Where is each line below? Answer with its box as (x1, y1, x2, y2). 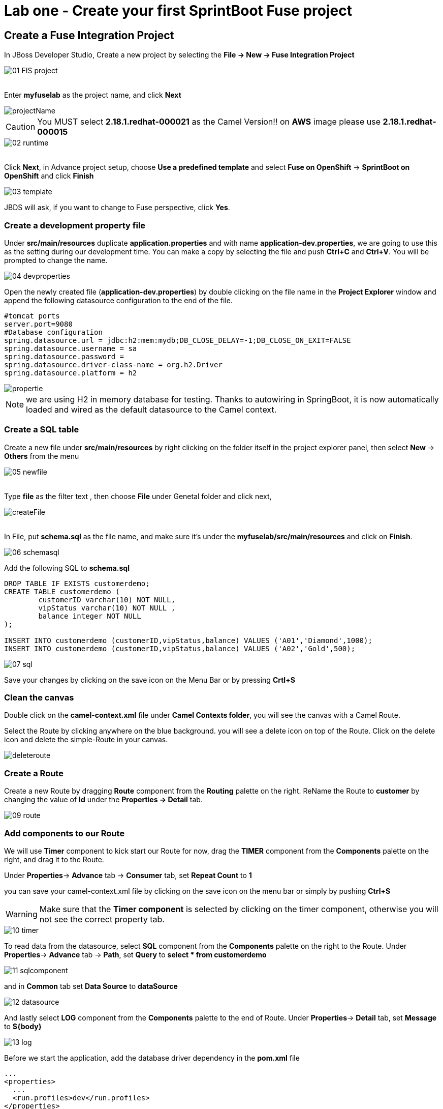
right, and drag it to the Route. (4, 855, 104, 864)
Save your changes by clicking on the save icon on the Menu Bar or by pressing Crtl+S (4, 675, 295, 684)
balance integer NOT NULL (38, 611, 141, 620)
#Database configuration (4, 328, 103, 336)
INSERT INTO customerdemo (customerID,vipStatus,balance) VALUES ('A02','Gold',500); (4, 644, 356, 653)
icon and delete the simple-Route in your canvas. (4, 735, 168, 744)
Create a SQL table (4, 424, 79, 435)
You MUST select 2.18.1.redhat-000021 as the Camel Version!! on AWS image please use (37, 116, 381, 127)
